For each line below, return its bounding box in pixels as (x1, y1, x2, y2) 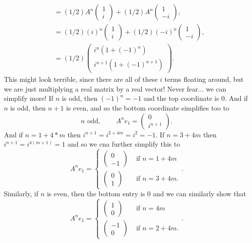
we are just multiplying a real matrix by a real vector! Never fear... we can (4, 83, 227, 93)
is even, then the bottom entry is (47, 188, 145, 199)
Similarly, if (4, 188, 39, 199)
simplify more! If (4, 93, 54, 103)
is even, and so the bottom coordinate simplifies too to (66, 103, 230, 112)
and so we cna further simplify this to (67, 139, 180, 149)
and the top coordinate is (143, 93, 219, 103)
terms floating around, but (164, 74, 244, 84)
